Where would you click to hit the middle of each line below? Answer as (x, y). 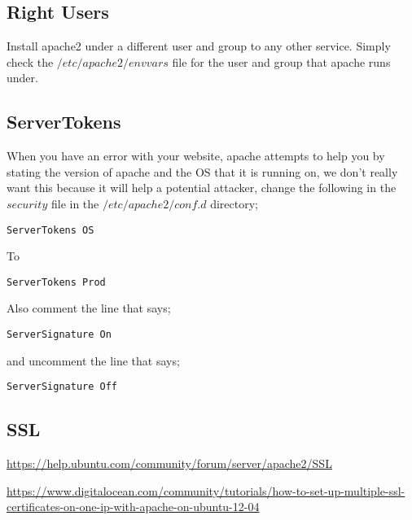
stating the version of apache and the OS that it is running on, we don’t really (202, 171)
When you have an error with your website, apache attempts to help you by (196, 156)
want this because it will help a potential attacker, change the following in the (202, 188)
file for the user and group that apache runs (281, 61)
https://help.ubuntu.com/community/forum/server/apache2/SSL (169, 463)
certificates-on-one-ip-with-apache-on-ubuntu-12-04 (133, 507)
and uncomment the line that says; (93, 360)
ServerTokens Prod (56, 282)
